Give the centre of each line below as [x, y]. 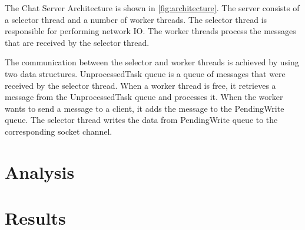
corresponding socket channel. [59, 131]
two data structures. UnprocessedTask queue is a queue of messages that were [145, 73]
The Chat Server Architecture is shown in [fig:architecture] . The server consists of [152, 8]
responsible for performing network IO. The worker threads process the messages [150, 31]
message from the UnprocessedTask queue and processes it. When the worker [144, 97]
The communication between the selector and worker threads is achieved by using [152, 62]
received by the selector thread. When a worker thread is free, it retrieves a [140, 85]
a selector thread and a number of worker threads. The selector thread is [136, 19]
